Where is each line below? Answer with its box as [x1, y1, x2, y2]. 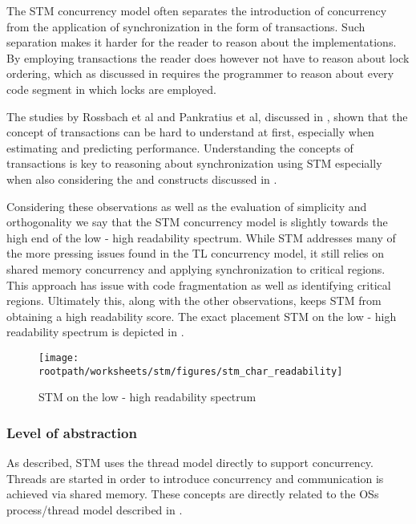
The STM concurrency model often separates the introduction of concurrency [6, 2, 387, 18]
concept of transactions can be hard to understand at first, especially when [6, 124, 374, 140]
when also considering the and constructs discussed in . [6, 170, 277, 187]
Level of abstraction [6, 422, 137, 442]
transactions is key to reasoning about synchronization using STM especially [6, 155, 382, 172]
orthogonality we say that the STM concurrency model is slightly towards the [6, 213, 388, 230]
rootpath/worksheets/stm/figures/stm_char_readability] [38, 365, 343, 377]
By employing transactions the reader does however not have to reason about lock [6, 49, 410, 66]
